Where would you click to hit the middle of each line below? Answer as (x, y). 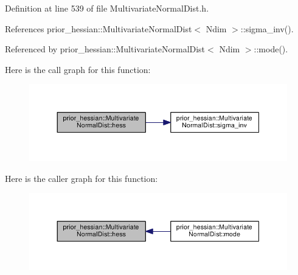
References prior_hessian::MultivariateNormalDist (99, 28)
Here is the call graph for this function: (78, 69)
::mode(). (271, 49)
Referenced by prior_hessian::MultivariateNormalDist (105, 49)
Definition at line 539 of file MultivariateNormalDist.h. (107, 8)
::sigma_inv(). (267, 28)
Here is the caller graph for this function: (81, 178)
